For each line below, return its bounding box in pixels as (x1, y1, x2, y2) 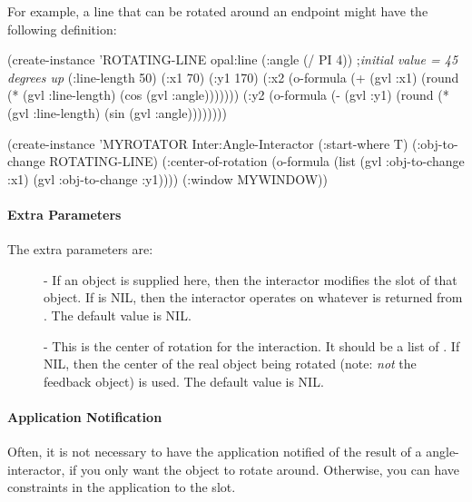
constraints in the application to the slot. (7, 477, 236, 497)
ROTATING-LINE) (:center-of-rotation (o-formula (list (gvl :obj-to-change (49, 152, 465, 171)
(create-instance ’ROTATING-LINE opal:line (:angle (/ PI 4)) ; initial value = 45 (7, 50, 458, 69)
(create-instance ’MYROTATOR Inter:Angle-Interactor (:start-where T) (7, 133, 408, 153)
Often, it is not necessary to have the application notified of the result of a (7, 442, 422, 461)
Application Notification (7, 407, 162, 426)
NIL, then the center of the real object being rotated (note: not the (44, 354, 417, 373)
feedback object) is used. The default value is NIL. (44, 371, 324, 390)
